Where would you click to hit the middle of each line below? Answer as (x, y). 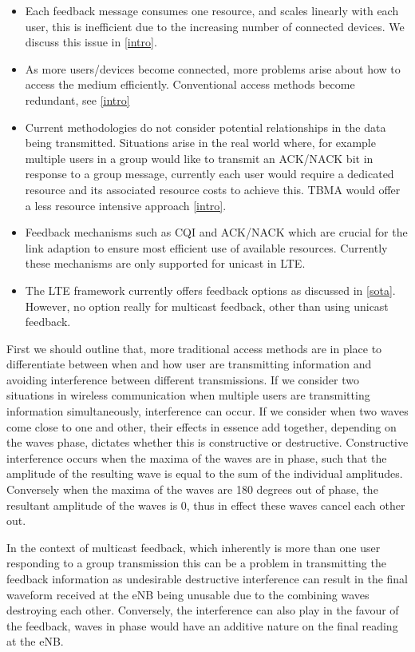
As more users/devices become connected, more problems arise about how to (213, 68)
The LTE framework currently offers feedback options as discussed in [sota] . (210, 290)
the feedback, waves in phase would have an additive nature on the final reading (202, 625)
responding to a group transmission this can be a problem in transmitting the (196, 563)
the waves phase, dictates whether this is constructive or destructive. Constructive (207, 442)
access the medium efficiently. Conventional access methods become (190, 84)
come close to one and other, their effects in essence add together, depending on (202, 426)
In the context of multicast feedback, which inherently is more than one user (194, 547)
